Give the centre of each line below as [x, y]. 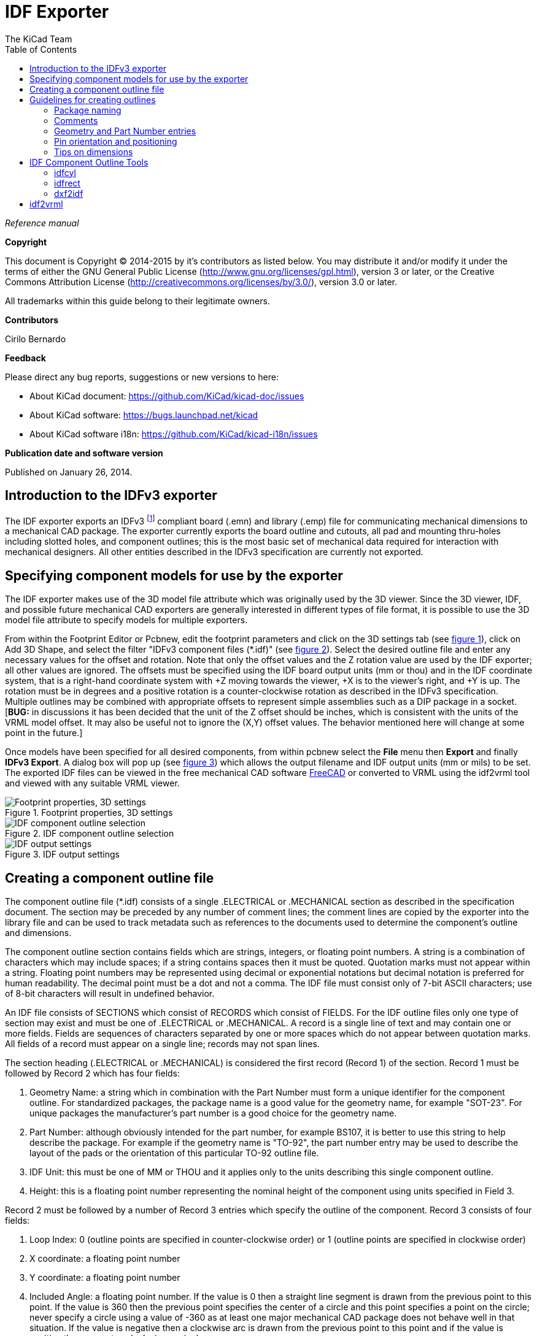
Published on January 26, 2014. [69, 472]
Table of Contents [41, 49]
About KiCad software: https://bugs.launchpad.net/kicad [144, 415]
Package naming [88, 110]
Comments [76, 120]
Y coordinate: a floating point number [105, 1277]
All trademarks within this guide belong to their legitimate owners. [137, 301]
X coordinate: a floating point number [105, 1258]
